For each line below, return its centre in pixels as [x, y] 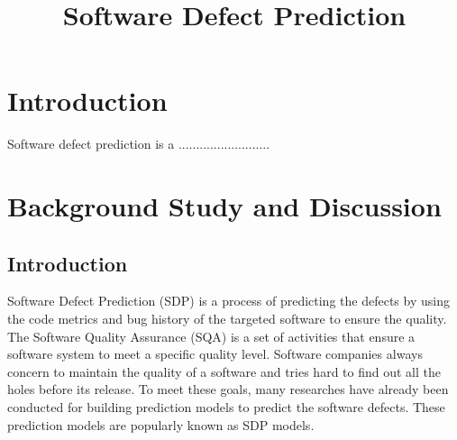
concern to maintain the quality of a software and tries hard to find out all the [224, 371]
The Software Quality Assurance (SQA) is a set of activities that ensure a [211, 336]
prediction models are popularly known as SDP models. [161, 424]
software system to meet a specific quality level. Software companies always [215, 354]
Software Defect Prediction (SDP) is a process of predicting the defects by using [228, 301]
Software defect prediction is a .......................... [139, 144]
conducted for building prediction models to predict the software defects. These [226, 407]
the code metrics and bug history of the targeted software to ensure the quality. [227, 319]
